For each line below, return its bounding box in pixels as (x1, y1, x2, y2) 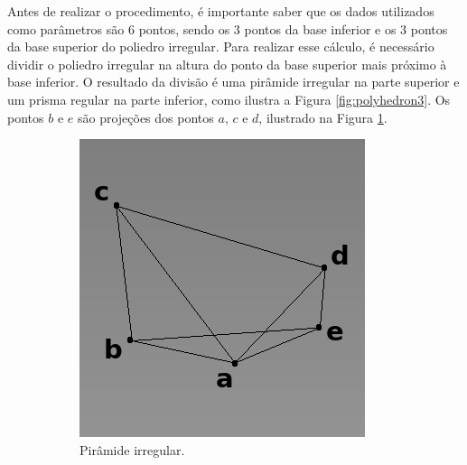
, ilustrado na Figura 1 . (258, 107, 388, 126)
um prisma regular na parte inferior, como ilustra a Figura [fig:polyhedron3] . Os (7, 89, 451, 108)
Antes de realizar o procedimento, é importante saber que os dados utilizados (7, 2, 434, 20)
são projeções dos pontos (77, 107, 214, 126)
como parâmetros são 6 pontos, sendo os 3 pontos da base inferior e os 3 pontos (7, 19, 448, 38)
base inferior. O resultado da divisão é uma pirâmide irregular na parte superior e (7, 72, 460, 91)
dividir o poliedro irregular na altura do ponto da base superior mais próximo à (7, 54, 447, 73)
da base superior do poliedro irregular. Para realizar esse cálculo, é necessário (7, 37, 434, 56)
